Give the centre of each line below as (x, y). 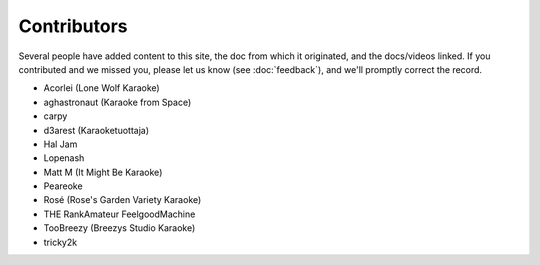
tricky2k (60, 242)
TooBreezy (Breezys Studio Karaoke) (119, 228)
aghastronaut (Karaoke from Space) (117, 102)
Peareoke (63, 186)
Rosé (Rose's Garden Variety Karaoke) (122, 200)
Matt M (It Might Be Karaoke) (103, 172)
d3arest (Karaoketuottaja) (96, 130)
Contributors (73, 26)
